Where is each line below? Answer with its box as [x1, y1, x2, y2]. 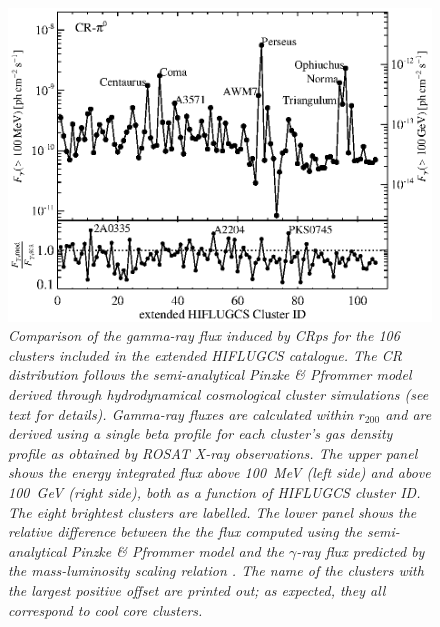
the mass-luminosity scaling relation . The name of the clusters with [8, 560, 424, 581]
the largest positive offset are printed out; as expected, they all [8, 579, 386, 600]
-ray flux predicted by [296, 540, 425, 561]
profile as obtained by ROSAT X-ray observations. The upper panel [8, 442, 418, 463]
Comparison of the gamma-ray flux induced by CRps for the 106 [8, 325, 400, 346]
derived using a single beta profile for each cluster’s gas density [8, 423, 393, 444]
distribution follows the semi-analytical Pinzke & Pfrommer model [8, 364, 412, 385]
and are [385, 403, 432, 424]
